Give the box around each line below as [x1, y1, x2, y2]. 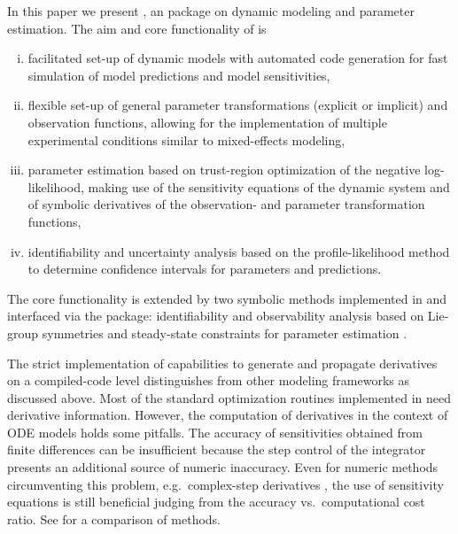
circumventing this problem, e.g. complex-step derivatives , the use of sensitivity [7, 475, 444, 493]
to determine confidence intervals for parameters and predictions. [27, 259, 382, 278]
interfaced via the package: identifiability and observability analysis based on [7, 306, 424, 325]
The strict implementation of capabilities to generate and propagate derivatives [7, 353, 438, 372]
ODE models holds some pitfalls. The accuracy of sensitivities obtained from [7, 422, 423, 441]
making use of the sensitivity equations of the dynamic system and [88, 177, 450, 196]
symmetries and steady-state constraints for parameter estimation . [42, 323, 408, 342]
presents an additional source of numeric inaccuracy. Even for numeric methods [7, 458, 439, 476]
